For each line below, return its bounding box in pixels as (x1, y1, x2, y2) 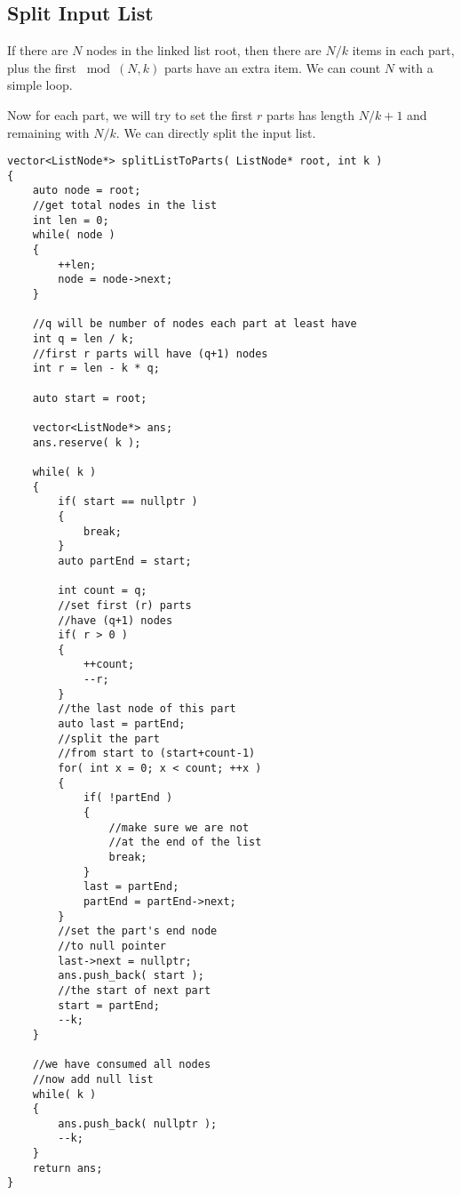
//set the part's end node (58, 925, 218, 938)
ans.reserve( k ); (32, 436, 141, 449)
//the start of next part (58, 983, 211, 997)
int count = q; (58, 584, 147, 597)
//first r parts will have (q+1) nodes (32, 347, 268, 360)
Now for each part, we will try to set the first (7, 105, 253, 124)
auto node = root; (32, 184, 141, 197)
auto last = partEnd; (58, 718, 186, 731)
